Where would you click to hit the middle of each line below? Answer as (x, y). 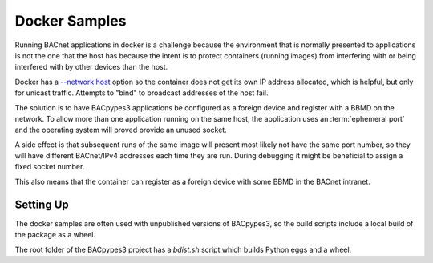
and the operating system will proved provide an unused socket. (121, 130)
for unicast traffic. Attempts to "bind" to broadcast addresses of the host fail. (142, 93)
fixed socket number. (50, 167)
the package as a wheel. (55, 235)
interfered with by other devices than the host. (91, 67)
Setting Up (42, 204)
